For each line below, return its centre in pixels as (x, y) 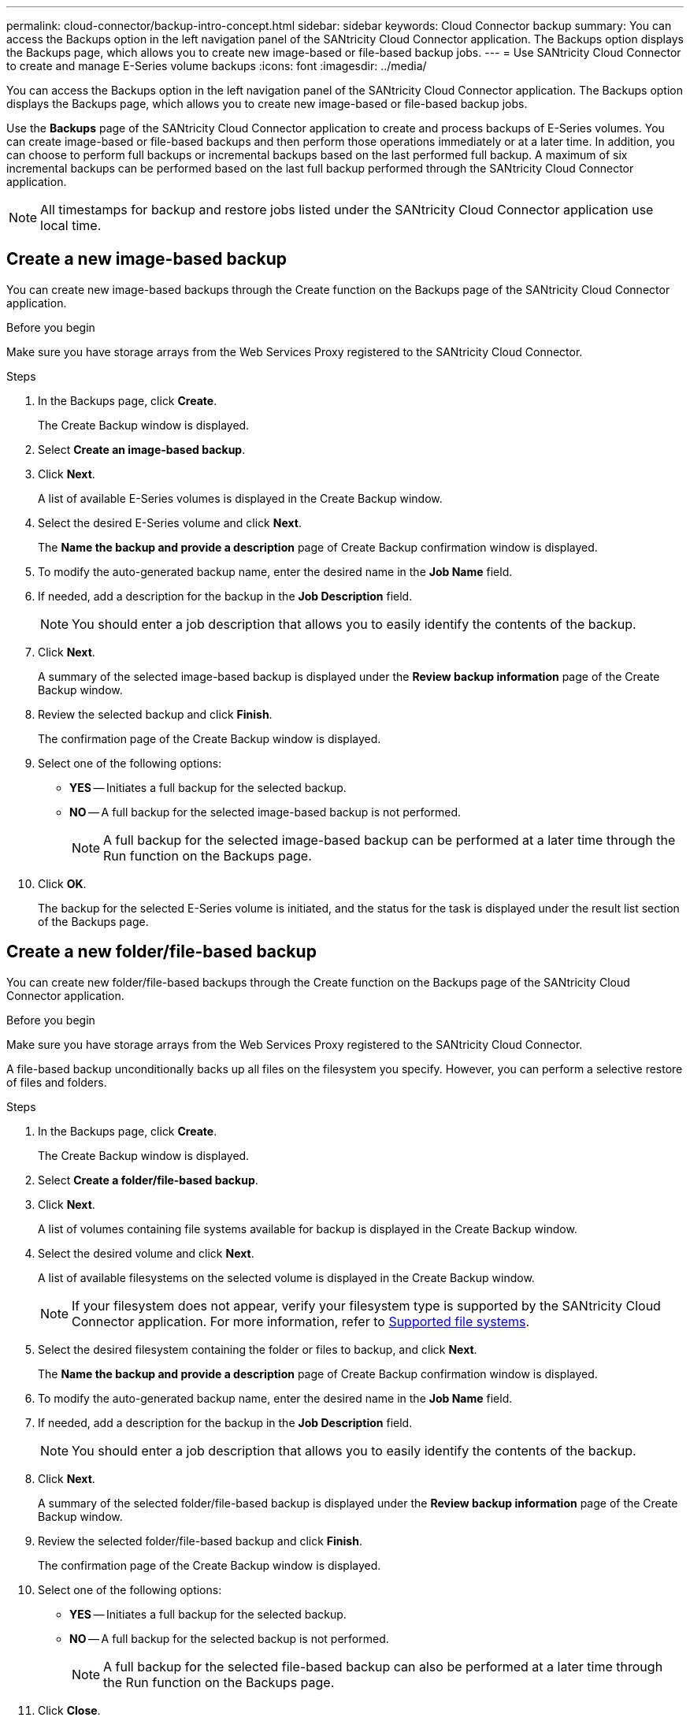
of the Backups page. (93, 921)
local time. (71, 225)
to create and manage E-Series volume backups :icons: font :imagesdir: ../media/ (217, 66)
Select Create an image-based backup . (142, 449)
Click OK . (62, 883)
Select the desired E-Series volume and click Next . (170, 522)
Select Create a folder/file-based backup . (148, 1180)
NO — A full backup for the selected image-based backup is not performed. (265, 812)
